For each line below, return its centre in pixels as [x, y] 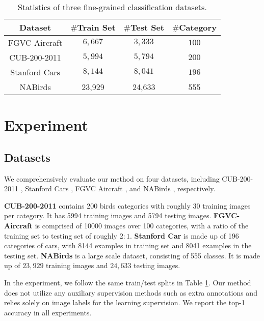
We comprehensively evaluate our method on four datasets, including [112, 178]
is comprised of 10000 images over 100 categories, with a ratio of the [142, 225]
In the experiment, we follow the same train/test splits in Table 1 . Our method [128, 282]
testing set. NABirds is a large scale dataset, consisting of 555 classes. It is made [132, 255]
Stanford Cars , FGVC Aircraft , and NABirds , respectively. [120, 188]
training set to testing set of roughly [61, 235]
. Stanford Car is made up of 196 [184, 235]
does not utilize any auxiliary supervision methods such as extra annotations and [131, 292]
